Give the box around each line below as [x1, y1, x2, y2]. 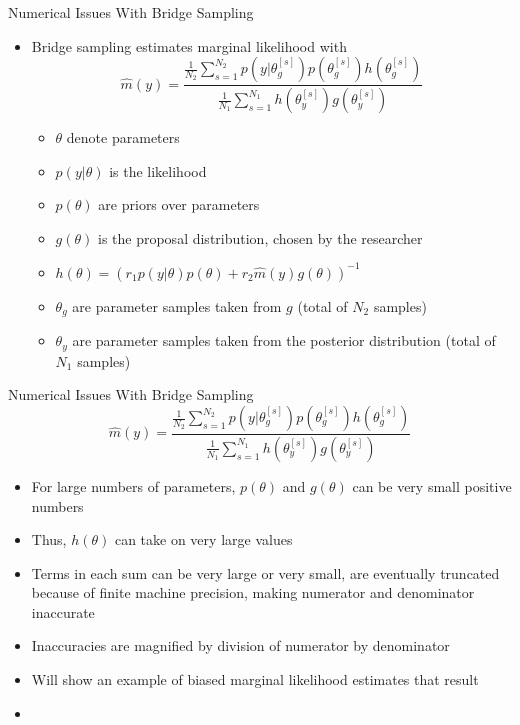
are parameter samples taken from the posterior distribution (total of [72, 330, 496, 351]
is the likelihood [109, 160, 207, 181]
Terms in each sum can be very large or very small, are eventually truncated [31, 562, 500, 583]
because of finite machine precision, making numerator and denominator [31, 582, 475, 603]
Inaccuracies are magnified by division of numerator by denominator [31, 635, 450, 656]
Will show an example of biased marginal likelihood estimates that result [31, 669, 479, 690]
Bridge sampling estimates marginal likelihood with [31, 35, 347, 56]
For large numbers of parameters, [31, 475, 236, 496]
